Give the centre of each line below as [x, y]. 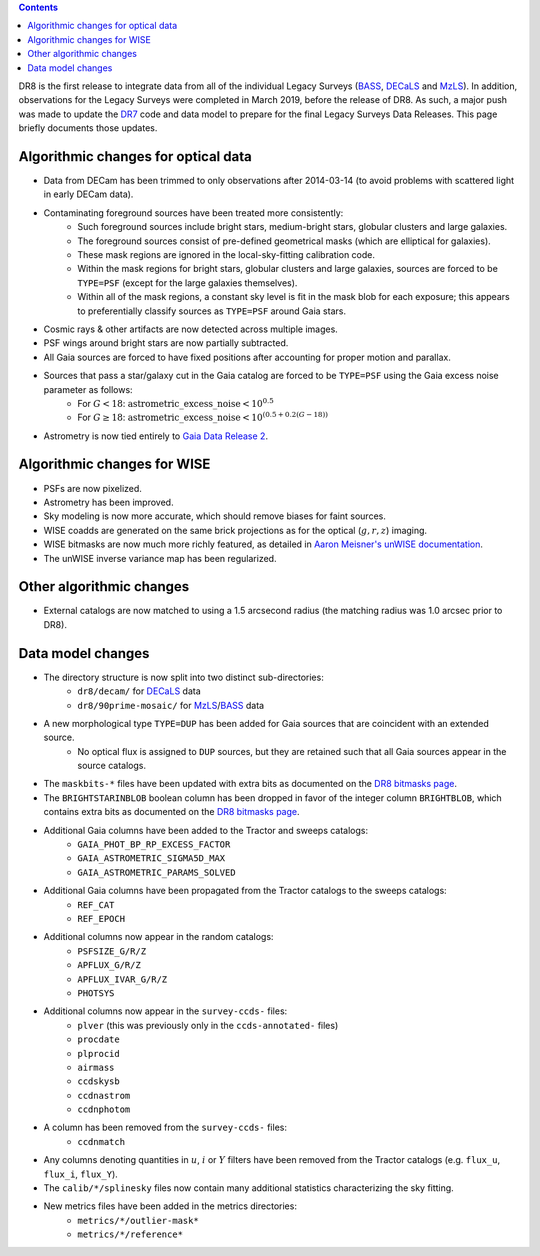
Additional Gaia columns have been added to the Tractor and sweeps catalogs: [206, 830]
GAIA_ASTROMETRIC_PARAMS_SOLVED [156, 872]
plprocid [98, 1053]
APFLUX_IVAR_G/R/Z [122, 979]
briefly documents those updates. [88, 128]
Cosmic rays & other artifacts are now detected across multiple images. [191, 329]
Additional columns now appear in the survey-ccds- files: [165, 1011]
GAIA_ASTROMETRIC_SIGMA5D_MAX [151, 858]
